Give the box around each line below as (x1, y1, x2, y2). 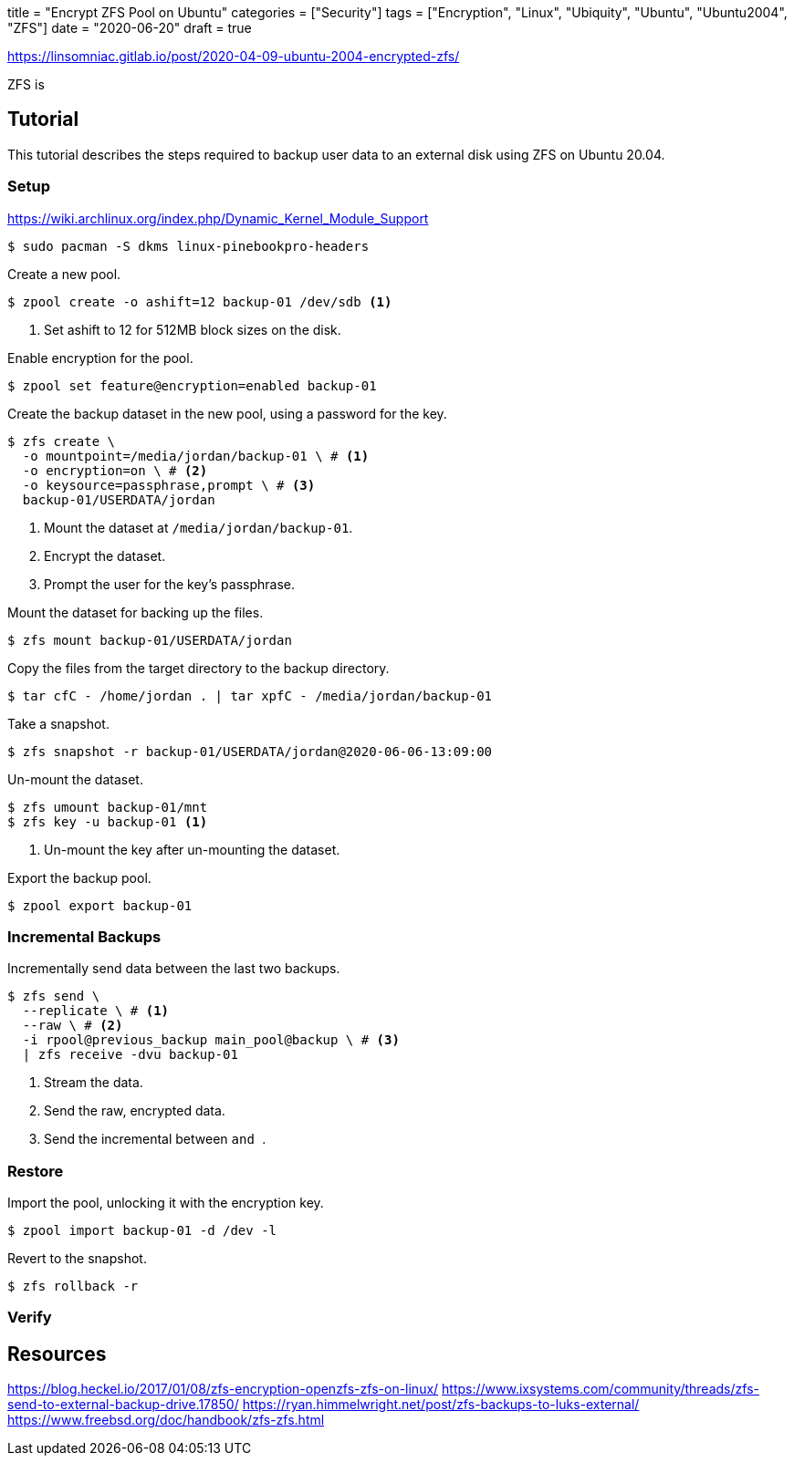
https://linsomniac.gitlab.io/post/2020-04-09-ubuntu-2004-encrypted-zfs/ (7, 48, 460, 64)
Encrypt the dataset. (44, 547, 166, 564)
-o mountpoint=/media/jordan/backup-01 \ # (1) (22, 448, 370, 463)
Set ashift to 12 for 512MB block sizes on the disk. (44, 321, 341, 337)
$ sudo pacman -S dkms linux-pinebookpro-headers (7, 238, 370, 254)
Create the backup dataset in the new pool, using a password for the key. (7, 405, 447, 421)
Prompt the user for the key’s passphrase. (44, 576, 296, 592)
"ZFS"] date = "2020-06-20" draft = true (7, 20, 252, 36)
